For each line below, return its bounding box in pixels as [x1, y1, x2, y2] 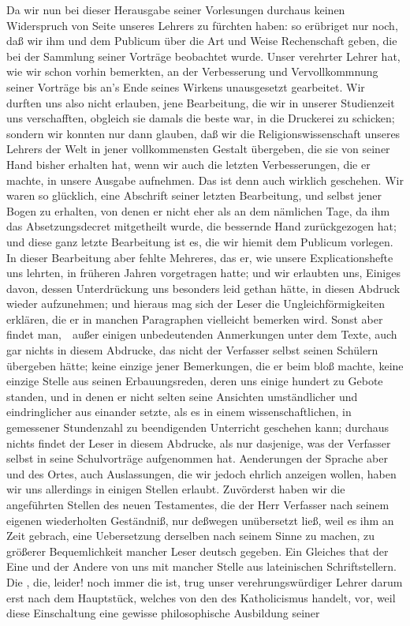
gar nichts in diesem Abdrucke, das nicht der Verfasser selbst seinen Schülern [6, 342, 378, 358]
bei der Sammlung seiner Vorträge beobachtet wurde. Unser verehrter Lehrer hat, [6, 47, 401, 64]
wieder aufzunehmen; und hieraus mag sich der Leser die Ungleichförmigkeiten [6, 295, 386, 312]
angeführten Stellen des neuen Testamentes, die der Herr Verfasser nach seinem [6, 497, 389, 512]
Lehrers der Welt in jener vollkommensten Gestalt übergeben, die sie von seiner [6, 141, 390, 157]
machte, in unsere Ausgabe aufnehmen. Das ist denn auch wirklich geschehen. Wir [6, 171, 404, 188]
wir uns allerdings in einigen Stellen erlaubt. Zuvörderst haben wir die [6, 481, 345, 497]
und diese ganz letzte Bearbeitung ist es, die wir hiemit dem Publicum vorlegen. [6, 233, 393, 249]
